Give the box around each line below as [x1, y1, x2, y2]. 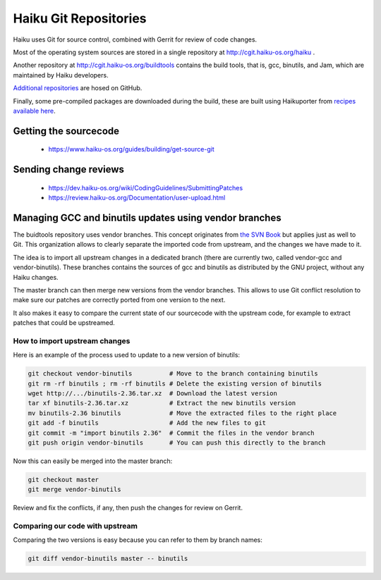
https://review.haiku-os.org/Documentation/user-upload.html [48, 194, 226, 202]
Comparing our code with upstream [13, 522, 138, 531]
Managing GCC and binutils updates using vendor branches [13, 211, 282, 223]
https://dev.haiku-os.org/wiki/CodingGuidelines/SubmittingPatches [48, 183, 243, 192]
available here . [13, 106, 56, 115]
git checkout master [28, 476, 99, 483]
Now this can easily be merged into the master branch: [13, 457, 173, 465]
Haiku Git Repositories [13, 11, 147, 26]
